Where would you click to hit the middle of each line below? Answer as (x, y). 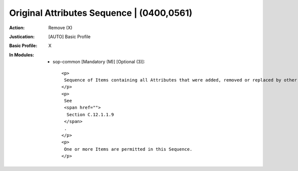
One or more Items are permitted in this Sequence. (128, 149)
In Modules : (22, 55)
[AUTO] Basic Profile (70, 37)
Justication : (22, 37)
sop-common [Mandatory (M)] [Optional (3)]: (99, 62)
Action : (17, 28)
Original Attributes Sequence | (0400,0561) (101, 13)
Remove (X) (60, 28)
